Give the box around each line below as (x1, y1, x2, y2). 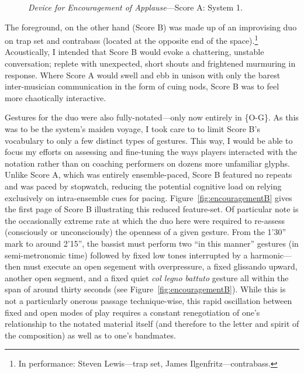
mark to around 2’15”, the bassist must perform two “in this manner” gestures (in (5, 237, 299, 249)
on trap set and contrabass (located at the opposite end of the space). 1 (5, 33, 258, 46)
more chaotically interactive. (5, 91, 106, 103)
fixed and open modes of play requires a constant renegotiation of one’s (5, 306, 260, 318)
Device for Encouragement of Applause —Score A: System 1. (28, 1, 243, 13)
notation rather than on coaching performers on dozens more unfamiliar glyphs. (5, 157, 290, 169)
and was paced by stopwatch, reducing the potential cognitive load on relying (5, 179, 282, 192)
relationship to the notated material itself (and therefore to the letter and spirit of (5, 317, 299, 330)
